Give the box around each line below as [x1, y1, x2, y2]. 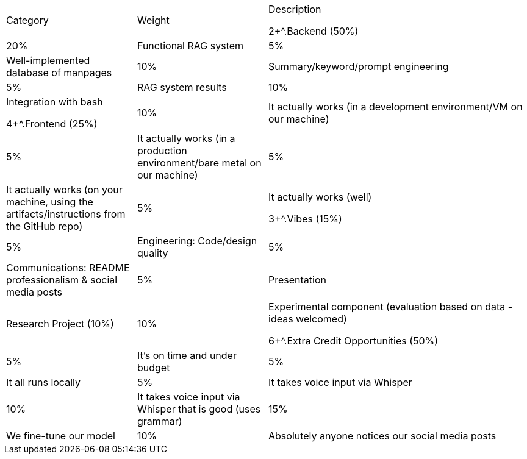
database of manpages [6, 66, 112, 79]
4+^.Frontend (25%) [6, 118, 98, 130]
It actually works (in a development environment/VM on [268, 101, 523, 113]
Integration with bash [6, 96, 103, 108]
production [137, 144, 187, 157]
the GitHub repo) [6, 220, 83, 232]
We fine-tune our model [6, 430, 115, 442]
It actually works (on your [6, 183, 123, 196]
